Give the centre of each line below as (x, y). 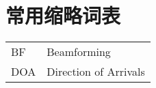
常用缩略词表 (63, 15)
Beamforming (79, 52)
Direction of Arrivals (96, 72)
